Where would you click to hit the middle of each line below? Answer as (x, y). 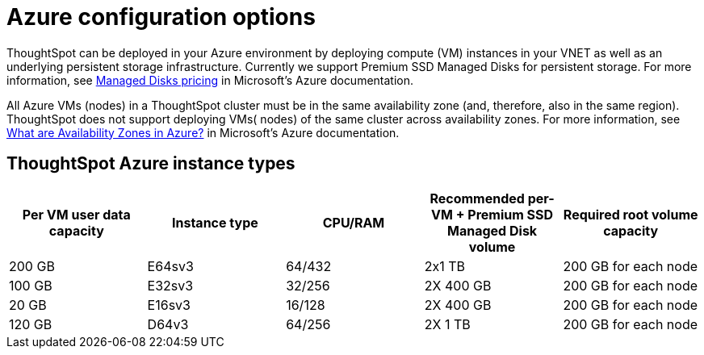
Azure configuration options (161, 17)
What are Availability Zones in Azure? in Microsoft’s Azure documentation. (203, 132)
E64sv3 (170, 266)
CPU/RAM (354, 222)
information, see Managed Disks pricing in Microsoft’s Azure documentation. (210, 80)
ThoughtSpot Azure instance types (151, 164)
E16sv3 (169, 305)
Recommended (477, 198)
